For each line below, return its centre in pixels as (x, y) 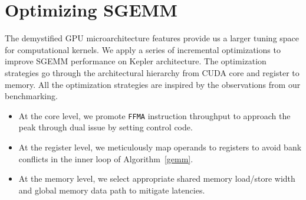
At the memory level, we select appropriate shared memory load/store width (157, 178)
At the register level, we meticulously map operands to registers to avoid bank (160, 147)
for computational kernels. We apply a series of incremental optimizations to (143, 49)
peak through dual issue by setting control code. (106, 127)
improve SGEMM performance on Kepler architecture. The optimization (136, 61)
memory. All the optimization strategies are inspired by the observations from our (153, 84)
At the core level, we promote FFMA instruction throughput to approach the (154, 115)
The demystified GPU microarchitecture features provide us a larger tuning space (152, 38)
